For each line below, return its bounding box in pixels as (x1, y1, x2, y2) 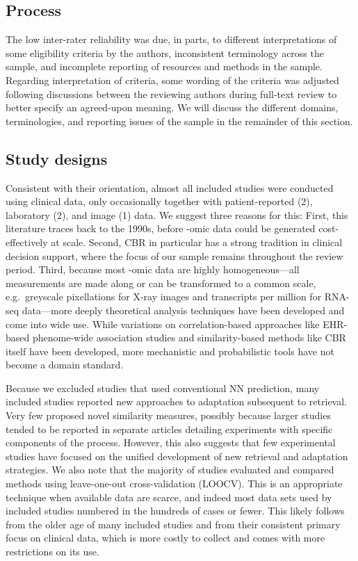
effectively (6, 234, 48, 249)
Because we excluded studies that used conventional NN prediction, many (6, 380, 320, 395)
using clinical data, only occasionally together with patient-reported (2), (6, 194, 313, 209)
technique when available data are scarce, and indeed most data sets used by (6, 489, 332, 504)
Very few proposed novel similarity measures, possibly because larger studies (6, 408, 331, 423)
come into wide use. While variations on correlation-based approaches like (6, 316, 320, 331)
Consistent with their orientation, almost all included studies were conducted (6, 180, 334, 195)
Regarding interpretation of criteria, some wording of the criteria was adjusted (6, 72, 339, 87)
